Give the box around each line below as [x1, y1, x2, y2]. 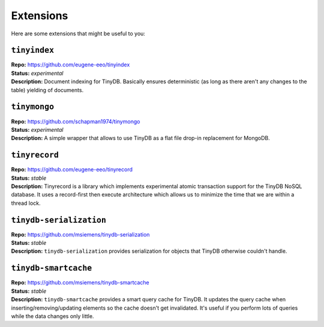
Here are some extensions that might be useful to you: [11, 30, 145, 37]
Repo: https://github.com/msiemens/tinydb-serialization [11, 231, 150, 238]
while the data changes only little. [11, 312, 94, 320]
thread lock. [11, 199, 41, 207]
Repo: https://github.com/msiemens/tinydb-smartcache [11, 279, 149, 286]
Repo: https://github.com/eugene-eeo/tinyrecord [11, 166, 133, 173]
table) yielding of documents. [11, 86, 84, 93]
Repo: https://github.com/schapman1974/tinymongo [11, 117, 140, 125]
